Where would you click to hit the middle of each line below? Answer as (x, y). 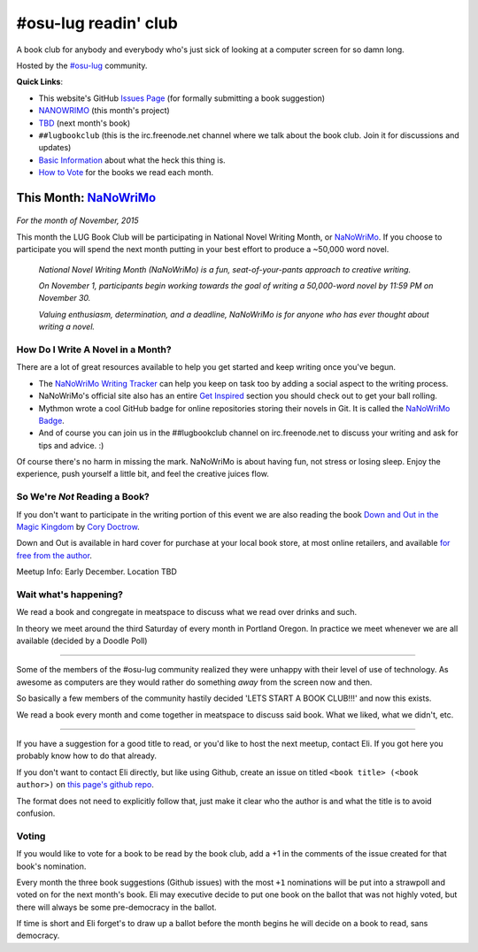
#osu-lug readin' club (97, 23)
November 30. (65, 298)
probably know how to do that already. (87, 756)
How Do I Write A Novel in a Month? (94, 349)
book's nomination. (51, 866)
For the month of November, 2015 (77, 220)
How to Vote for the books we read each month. (126, 173)
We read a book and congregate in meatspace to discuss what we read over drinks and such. (187, 612)
